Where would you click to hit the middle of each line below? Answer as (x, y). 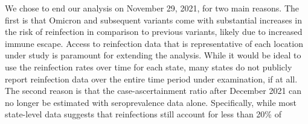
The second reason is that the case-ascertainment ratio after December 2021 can (153, 91)
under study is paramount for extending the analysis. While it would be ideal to (153, 55)
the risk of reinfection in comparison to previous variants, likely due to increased (154, 32)
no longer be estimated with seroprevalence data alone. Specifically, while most (151, 102)
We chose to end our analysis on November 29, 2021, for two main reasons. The (152, 8)
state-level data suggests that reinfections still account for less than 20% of (143, 114)
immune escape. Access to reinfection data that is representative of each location (154, 43)
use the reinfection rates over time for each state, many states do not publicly (149, 67)
